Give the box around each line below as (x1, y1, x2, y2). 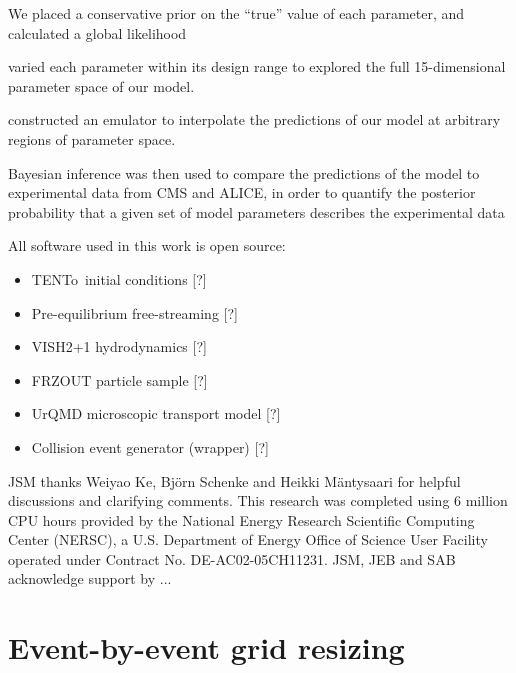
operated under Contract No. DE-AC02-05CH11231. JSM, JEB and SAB (8, 548, 456, 569)
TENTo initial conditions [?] (31, 268, 207, 289)
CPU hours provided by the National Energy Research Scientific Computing (8, 509, 475, 530)
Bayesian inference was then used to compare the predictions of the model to (8, 162, 480, 183)
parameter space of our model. (8, 75, 195, 96)
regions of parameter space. (8, 128, 176, 149)
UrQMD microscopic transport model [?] (31, 403, 281, 424)
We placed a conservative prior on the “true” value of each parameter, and (8, 3, 465, 23)
